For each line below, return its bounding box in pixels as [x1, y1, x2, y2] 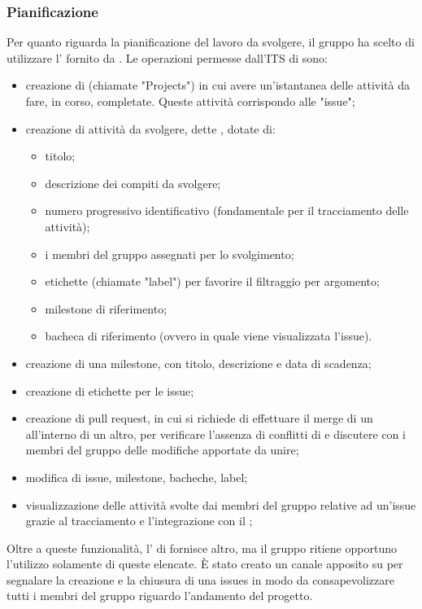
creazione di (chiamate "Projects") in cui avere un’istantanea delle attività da [25, 77, 410, 94]
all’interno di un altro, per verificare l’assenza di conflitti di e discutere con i [25, 425, 406, 442]
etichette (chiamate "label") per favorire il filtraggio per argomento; [45, 273, 380, 290]
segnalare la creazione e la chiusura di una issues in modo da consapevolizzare [7, 571, 394, 588]
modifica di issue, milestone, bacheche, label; [25, 468, 248, 485]
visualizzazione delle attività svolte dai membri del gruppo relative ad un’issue [25, 496, 416, 513]
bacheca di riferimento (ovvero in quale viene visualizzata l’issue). [45, 327, 372, 344]
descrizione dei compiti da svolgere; [45, 174, 221, 191]
